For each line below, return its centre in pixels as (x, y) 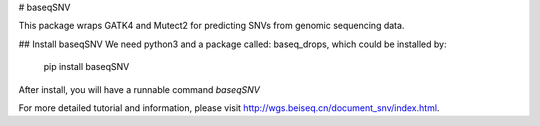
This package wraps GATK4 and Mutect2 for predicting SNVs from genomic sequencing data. (211, 26)
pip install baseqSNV (86, 67)
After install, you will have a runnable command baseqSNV (139, 89)
